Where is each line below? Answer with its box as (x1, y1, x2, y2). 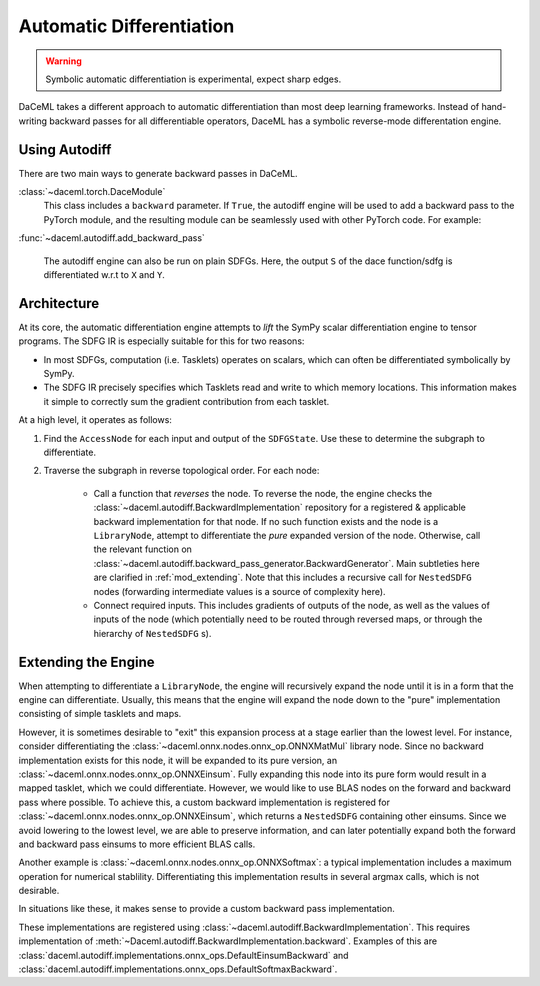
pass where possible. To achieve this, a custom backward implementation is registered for (18, 796, 390, 808)
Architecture (18, 295, 100, 312)
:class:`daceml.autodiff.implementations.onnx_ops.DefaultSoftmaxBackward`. (18, 963, 338, 975)
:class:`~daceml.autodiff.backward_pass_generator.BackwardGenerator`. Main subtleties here (93, 557, 480, 569)
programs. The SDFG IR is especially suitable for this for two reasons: (18, 335, 305, 347)
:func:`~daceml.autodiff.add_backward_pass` (18, 232, 205, 244)
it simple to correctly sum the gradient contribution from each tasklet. (43, 395, 330, 407)
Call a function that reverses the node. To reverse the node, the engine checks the (93, 487, 433, 499)
